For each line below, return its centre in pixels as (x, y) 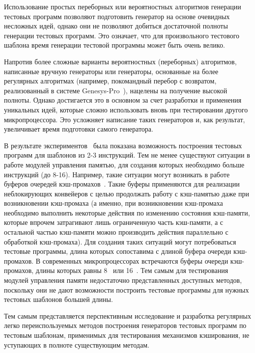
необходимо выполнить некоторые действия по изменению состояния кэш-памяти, (127, 212)
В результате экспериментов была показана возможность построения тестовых (123, 145)
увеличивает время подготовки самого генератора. (79, 129)
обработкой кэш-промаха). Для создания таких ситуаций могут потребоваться (120, 241)
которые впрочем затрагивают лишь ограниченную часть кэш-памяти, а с (114, 222)
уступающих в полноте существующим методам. (77, 344)
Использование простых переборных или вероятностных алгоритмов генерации (123, 6)
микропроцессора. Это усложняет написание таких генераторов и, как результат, (125, 119)
